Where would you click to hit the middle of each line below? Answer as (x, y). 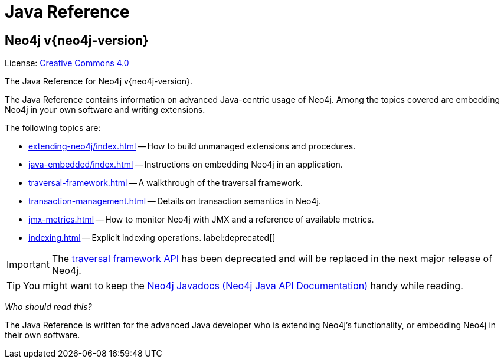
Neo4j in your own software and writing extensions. (105, 110)
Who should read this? (48, 307)
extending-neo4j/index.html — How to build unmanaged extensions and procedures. (192, 146)
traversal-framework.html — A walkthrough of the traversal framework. (166, 183)
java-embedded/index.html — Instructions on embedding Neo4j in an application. (186, 165)
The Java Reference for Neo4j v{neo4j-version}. (99, 81)
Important (28, 265)
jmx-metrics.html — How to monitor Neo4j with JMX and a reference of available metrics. (201, 220)
